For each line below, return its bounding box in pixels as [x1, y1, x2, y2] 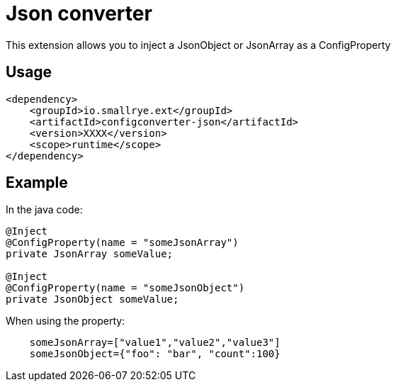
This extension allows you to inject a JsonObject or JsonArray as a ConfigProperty [6, 38, 391, 51]
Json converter [6, 1, 152, 26]
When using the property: [6, 315, 125, 327]
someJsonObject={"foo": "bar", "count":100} [29, 348, 281, 360]
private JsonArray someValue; [6, 248, 174, 260]
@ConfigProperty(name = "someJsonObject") [6, 282, 245, 294]
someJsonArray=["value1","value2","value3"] [29, 337, 281, 349]
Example [6, 174, 68, 192]
